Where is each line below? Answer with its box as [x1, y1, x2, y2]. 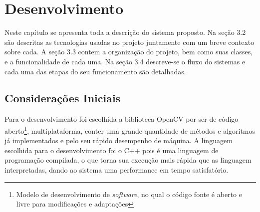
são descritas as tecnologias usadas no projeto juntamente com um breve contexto [4, 36, 255, 47]
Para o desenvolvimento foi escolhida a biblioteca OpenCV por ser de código [4, 114, 239, 124]
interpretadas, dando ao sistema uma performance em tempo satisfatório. [4, 164, 229, 175]
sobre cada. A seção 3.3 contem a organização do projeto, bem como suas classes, [4, 46, 253, 57]
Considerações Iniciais [4, 90, 121, 106]
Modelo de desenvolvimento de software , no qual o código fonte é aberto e [16, 189, 242, 199]
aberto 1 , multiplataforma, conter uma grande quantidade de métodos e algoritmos [4, 124, 256, 136]
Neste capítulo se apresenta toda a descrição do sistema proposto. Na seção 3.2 [4, 27, 246, 37]
